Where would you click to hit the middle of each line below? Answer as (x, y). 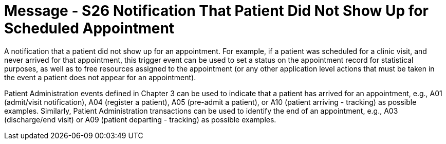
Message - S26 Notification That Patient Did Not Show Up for (216, 11)
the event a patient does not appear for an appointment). (100, 77)
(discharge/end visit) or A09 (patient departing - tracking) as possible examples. (140, 119)
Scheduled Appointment (89, 28)
